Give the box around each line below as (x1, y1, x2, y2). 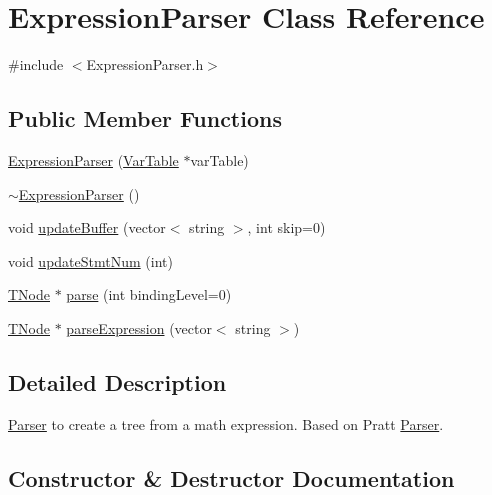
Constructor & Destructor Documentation (8, 462, 455, 493)
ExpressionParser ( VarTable (8, 149, 179, 170)
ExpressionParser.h (86, 54, 204, 75)
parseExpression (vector (66, 317, 212, 338)
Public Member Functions (8, 103, 282, 134)
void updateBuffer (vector (8, 217, 166, 238)
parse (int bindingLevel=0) (66, 284, 232, 305)
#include (8, 54, 64, 75)
